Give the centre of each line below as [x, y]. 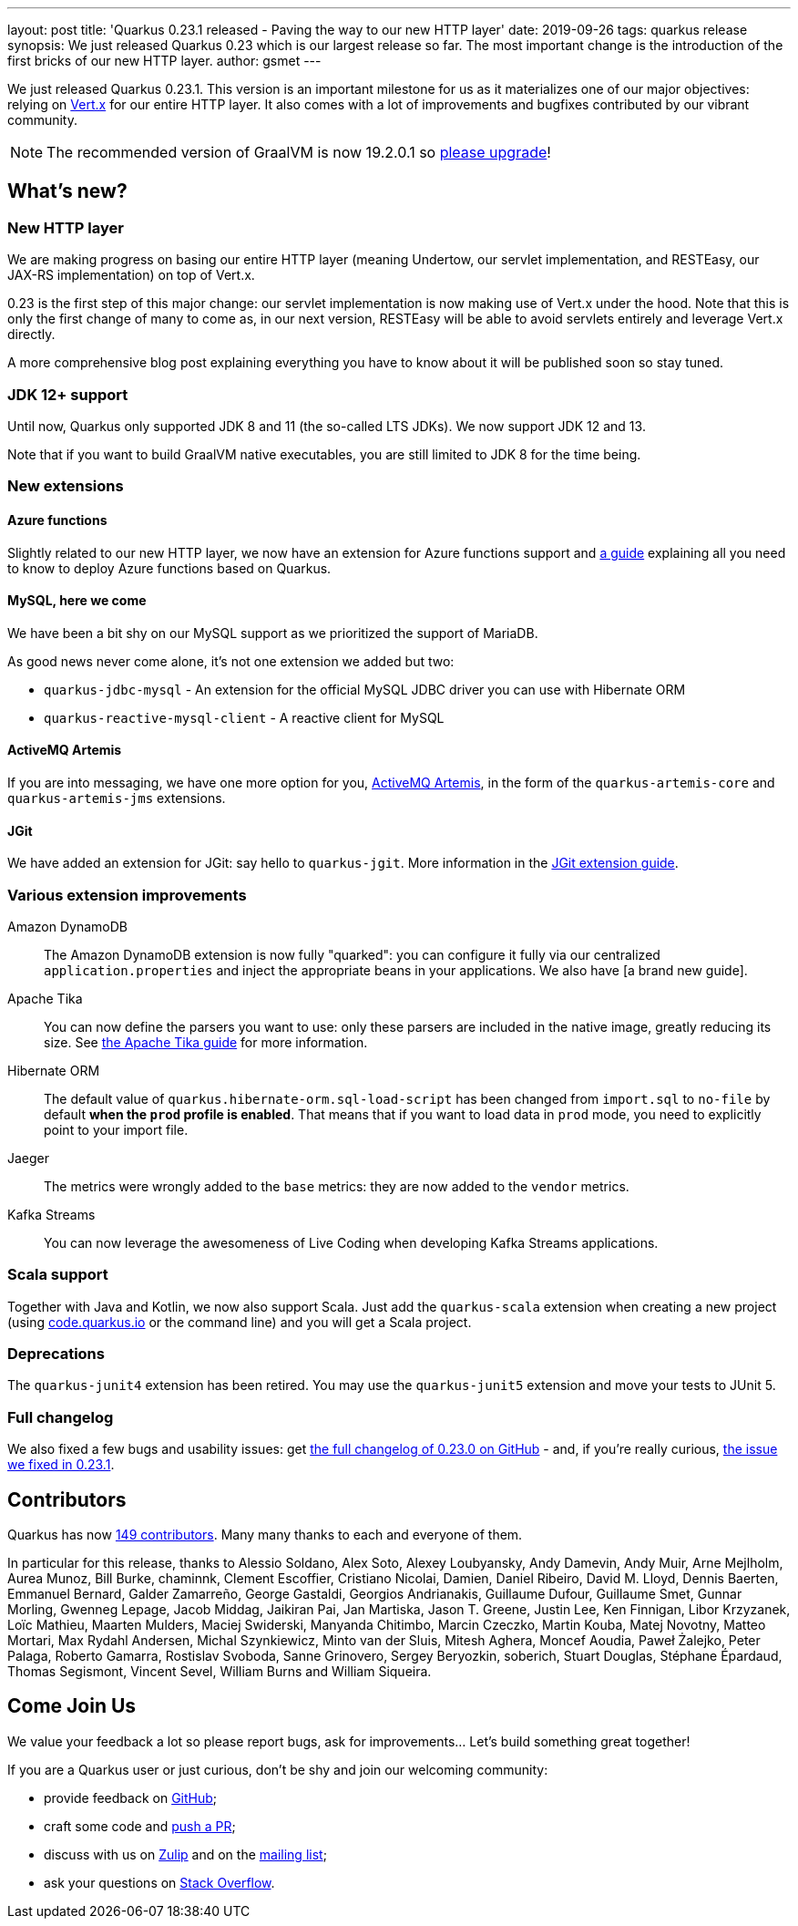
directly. [31, 335]
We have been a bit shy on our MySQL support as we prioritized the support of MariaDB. [273, 633]
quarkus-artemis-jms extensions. [117, 798]
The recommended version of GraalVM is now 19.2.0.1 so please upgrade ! [299, 152]
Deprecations [56, 1354]
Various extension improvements [127, 895]
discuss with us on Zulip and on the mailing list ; [185, 1854]
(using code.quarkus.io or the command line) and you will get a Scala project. [240, 1322]
